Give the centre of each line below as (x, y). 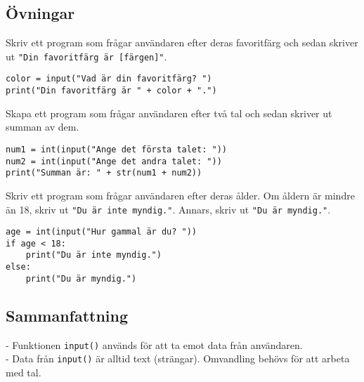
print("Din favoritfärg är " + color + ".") (111, 91)
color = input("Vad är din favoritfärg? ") (109, 79)
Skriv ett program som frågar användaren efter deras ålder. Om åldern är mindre (180, 195)
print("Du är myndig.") (81, 278)
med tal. (24, 372)
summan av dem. (43, 127)
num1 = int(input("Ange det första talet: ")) (116, 149)
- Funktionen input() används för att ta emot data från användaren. (154, 344)
